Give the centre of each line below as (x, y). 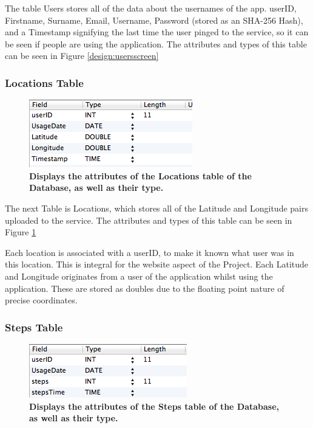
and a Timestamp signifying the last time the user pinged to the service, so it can (157, 32)
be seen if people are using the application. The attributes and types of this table (156, 43)
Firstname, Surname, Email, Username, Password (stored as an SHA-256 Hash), (154, 20)
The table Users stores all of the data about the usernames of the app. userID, (151, 8)
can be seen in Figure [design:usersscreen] (82, 56)
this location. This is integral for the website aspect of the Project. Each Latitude (157, 264)
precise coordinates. (41, 300)
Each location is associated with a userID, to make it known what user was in (150, 252)
